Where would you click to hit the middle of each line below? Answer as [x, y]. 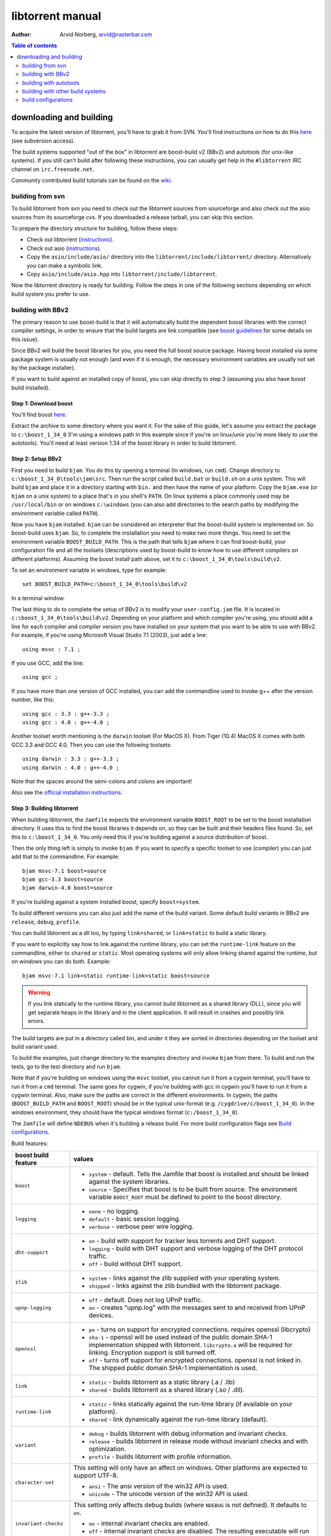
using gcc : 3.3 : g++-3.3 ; [66, 714]
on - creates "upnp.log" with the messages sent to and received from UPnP [197, 1307]
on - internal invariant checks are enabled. [149, 1524]
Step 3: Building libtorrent [45, 809]
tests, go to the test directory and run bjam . [67, 1067]
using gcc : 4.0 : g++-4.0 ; [66, 722]
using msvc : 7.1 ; [51, 649]
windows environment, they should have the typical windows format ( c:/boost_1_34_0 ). [125, 1112]
